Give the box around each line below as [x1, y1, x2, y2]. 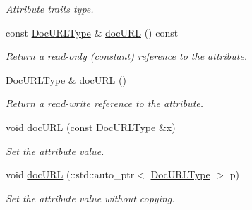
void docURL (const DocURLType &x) [6, 119, 176, 134]
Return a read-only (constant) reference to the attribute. [6, 49, 248, 63]
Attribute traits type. [6, 1, 94, 16]
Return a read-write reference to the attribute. [6, 96, 204, 111]
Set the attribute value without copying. [6, 190, 175, 205]
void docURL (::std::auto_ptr [6, 167, 135, 182]
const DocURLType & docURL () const [6, 25, 179, 39]
